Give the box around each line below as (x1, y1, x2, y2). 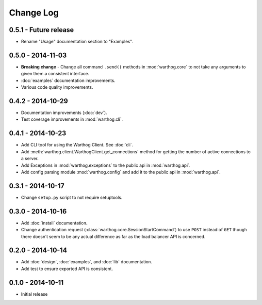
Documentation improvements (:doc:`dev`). (21, 110, 107, 116)
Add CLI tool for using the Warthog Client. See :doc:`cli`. (21, 142, 133, 148)
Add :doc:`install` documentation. (21, 220, 88, 225)
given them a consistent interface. (21, 71, 89, 77)
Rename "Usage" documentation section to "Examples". (21, 39, 133, 45)
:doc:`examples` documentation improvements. (21, 78, 115, 83)
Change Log (9, 7, 59, 18)
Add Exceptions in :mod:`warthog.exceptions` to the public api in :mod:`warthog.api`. (21, 162, 191, 168)
